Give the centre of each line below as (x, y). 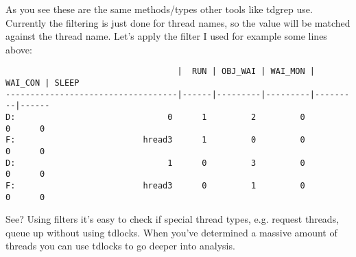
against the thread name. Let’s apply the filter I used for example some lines (166, 36)
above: (19, 49)
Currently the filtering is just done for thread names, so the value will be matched (178, 22)
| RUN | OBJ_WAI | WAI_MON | (246, 72)
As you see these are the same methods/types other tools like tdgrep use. (159, 9)
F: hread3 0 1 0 (155, 185)
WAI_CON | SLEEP (43, 83)
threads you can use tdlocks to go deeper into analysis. (120, 246)
